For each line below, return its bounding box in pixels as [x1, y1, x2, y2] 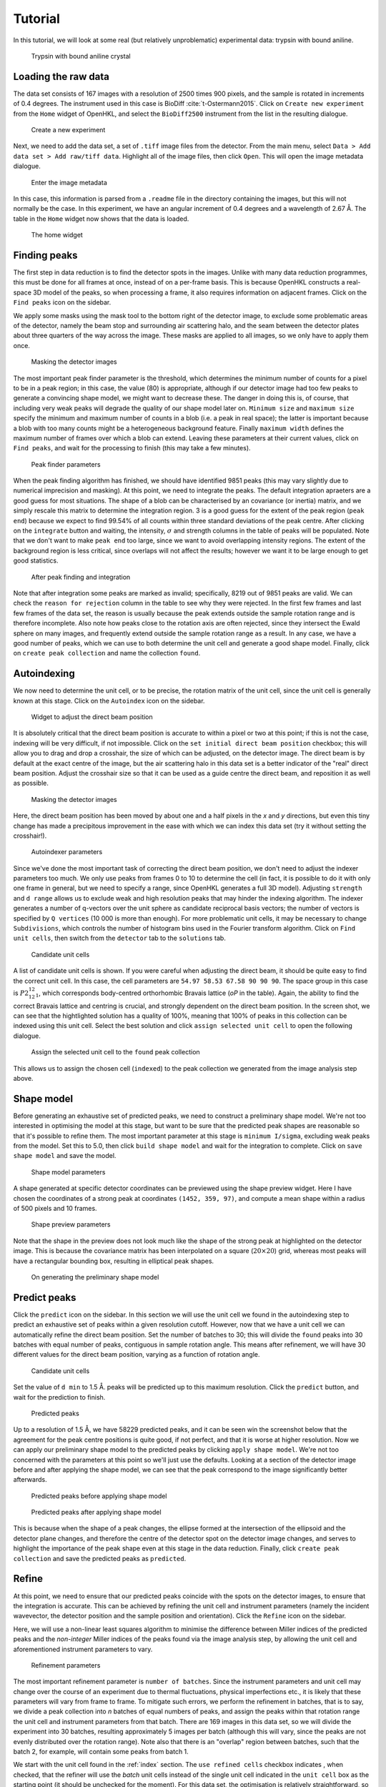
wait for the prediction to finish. [13, 1392, 106, 1401]
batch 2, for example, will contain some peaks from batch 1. [13, 1748, 189, 1756]
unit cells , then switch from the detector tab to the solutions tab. [13, 934, 227, 943]
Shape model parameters [31, 1167, 106, 1176]
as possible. [13, 779, 49, 788]
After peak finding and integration [31, 573, 131, 581]
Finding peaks [13, 249, 78, 261]
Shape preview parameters [31, 1220, 111, 1229]
